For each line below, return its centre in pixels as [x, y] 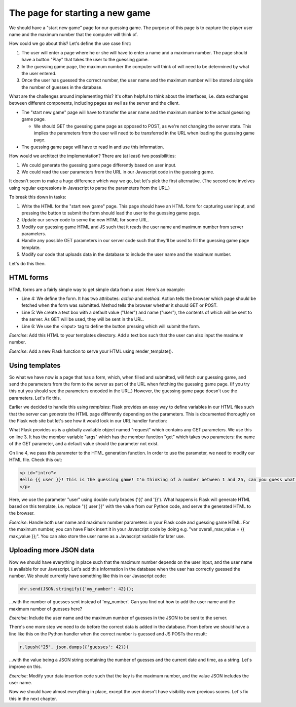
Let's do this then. [27, 263]
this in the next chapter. [33, 699]
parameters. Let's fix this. [35, 398]
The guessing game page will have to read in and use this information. [93, 147]
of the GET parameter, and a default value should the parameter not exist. [84, 444]
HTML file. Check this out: [36, 459]
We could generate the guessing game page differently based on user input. [99, 165]
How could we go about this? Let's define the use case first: [70, 43]
